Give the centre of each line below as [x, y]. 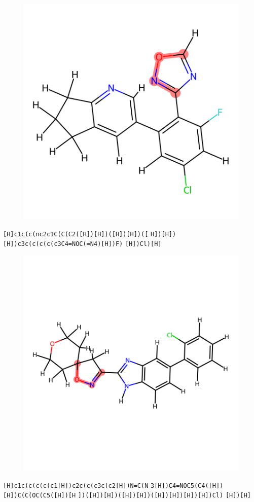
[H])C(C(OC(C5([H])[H [40, 496]
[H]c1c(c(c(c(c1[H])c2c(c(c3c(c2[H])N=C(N [76, 486]
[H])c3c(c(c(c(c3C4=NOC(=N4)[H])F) [63, 244]
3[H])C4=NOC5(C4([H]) [187, 486]
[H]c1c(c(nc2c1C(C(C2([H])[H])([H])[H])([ [76, 234]
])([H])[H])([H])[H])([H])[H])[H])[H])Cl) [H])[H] [165, 496]
